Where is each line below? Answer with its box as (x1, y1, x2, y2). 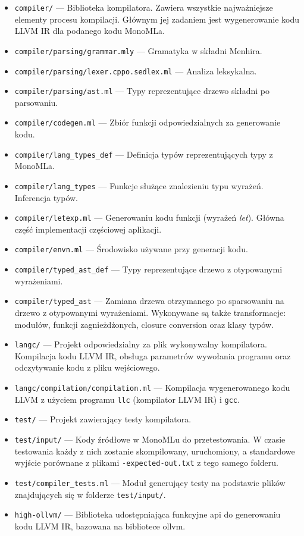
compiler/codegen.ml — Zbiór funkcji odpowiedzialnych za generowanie (14, 116, 281, 128)
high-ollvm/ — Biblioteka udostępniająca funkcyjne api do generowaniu (14, 508, 281, 521)
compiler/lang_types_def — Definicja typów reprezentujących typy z (14, 148, 273, 160)
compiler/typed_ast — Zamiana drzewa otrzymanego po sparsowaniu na (14, 294, 284, 307)
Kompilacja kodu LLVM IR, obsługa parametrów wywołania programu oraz (14, 349, 291, 362)
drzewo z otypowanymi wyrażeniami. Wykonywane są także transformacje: (14, 306, 286, 318)
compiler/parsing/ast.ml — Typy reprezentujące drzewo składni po (14, 84, 269, 97)
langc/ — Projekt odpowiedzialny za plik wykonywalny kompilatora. (14, 338, 267, 350)
